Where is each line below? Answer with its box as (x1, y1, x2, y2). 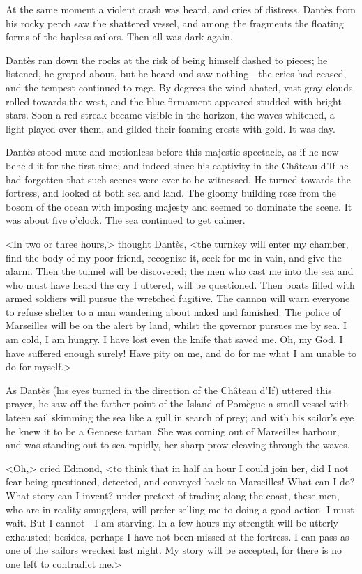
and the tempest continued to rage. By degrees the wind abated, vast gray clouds (6, 80, 353, 94)
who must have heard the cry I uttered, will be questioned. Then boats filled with (6, 277, 355, 292)
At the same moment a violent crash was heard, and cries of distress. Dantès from (6, 2, 356, 16)
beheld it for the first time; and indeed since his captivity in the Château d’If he (6, 158, 349, 172)
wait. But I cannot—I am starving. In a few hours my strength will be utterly (6, 515, 338, 530)
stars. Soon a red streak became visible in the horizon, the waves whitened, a (6, 107, 335, 122)
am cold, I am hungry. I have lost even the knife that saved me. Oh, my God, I (6, 332, 343, 347)
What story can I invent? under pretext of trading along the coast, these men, (6, 488, 340, 502)
